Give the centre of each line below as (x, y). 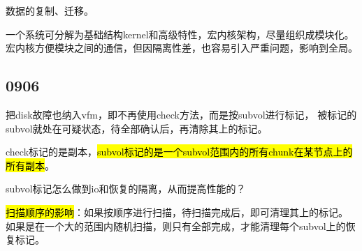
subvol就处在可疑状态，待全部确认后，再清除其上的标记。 (137, 128)
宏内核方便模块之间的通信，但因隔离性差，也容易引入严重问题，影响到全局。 (182, 48)
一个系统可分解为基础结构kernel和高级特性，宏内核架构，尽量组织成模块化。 (180, 34)
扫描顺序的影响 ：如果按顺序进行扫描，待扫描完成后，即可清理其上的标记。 (177, 212)
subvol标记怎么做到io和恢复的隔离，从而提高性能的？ (126, 189)
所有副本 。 (30, 165)
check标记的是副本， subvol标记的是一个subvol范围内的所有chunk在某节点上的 (179, 152)
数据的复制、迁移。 (50, 10)
